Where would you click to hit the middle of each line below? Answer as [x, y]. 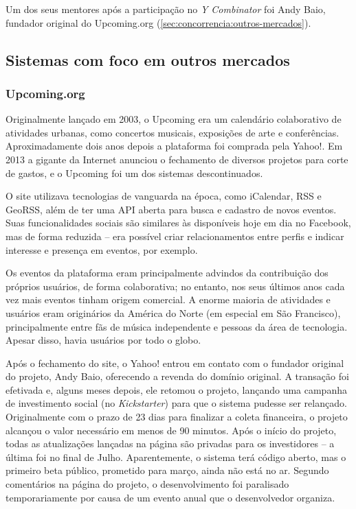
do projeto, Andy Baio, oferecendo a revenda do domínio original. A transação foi [177, 376]
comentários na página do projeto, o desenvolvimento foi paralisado [147, 484]
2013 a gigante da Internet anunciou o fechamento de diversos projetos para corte [177, 159]
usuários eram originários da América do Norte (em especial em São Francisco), [173, 312]
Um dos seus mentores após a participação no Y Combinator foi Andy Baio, [166, 9]
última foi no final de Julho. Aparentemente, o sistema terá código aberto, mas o [176, 457]
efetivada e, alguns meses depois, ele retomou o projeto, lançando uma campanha [176, 389]
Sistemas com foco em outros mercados [148, 59]
